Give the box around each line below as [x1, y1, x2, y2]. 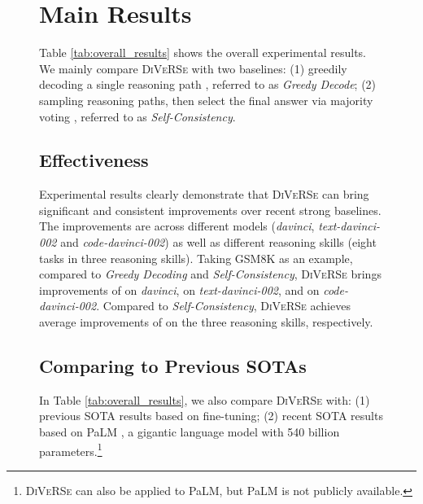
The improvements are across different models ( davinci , [39, 217, 315, 234]
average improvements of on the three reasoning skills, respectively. [39, 313, 373, 331]
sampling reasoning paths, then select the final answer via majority [39, 91, 373, 108]
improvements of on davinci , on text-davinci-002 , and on [39, 281, 320, 298]
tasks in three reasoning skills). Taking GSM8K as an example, [39, 249, 353, 266]
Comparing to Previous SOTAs [39, 353, 307, 379]
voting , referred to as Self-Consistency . [39, 107, 236, 125]
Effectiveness [39, 147, 149, 173]
